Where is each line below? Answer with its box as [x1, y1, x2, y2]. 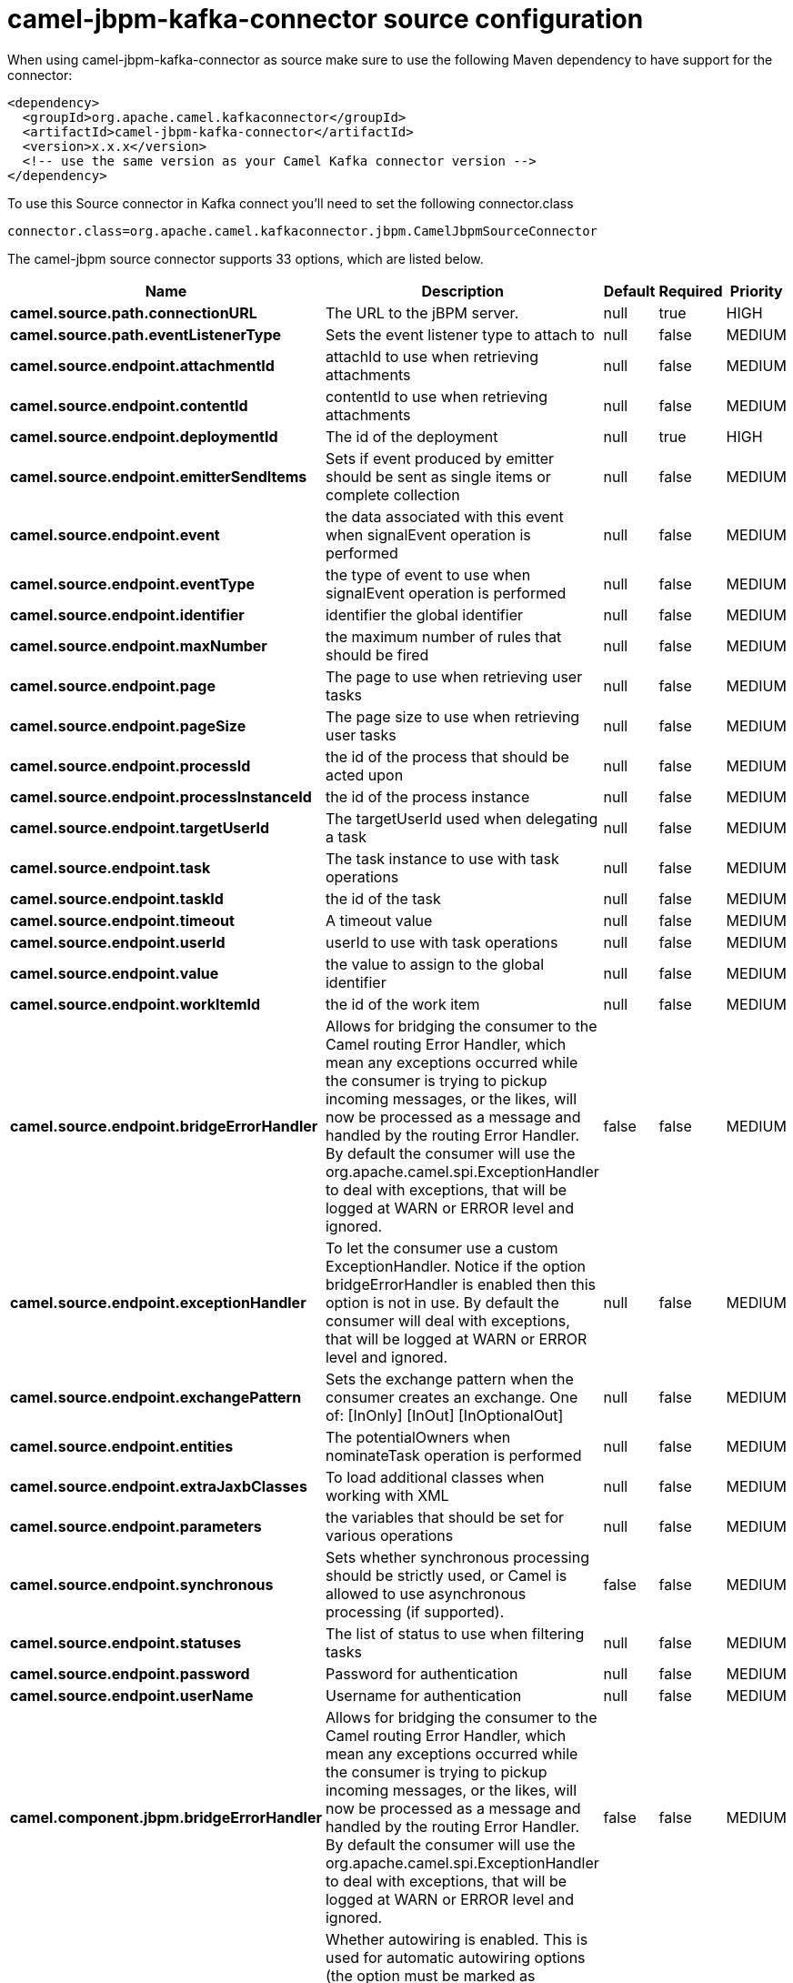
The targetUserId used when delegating [325, 809, 598, 828]
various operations [325, 1525, 454, 1545]
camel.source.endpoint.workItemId [10, 994, 261, 1013]
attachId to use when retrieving [325, 347, 538, 366]
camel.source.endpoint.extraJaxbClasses [10, 1476, 307, 1495]
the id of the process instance [325, 787, 530, 806]
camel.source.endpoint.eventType [10, 574, 256, 593]
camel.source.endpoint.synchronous [10, 1575, 274, 1594]
